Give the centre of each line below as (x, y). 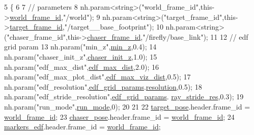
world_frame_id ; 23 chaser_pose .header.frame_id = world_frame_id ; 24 (119, 116)
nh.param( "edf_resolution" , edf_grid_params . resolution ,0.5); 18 (103, 86)
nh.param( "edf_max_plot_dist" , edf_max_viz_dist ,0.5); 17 (97, 77)
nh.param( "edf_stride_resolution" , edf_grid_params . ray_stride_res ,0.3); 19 (124, 97)
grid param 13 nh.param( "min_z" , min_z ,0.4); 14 (80, 47)
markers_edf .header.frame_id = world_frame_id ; (82, 127)
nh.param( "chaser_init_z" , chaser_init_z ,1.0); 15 (81, 56)
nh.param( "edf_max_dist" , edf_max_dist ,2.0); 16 (81, 66)
